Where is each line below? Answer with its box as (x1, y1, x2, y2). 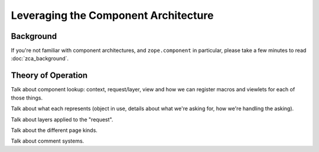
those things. (11, 94, 43, 101)
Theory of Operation (11, 71, 88, 81)
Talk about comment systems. (11, 137, 84, 144)
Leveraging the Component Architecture (11, 9, 214, 22)
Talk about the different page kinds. (11, 127, 97, 134)
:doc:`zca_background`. (11, 55, 69, 62)
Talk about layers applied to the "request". (11, 115, 113, 123)
